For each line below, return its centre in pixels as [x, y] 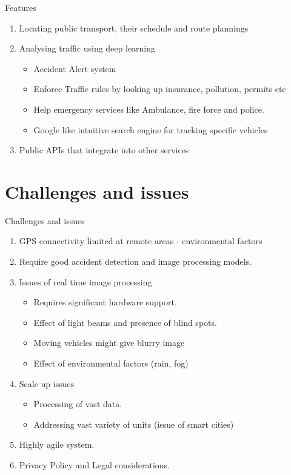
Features [21, 7]
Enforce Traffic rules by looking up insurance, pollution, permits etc [160, 89]
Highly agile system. [57, 444]
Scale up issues [47, 383]
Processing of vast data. [78, 404]
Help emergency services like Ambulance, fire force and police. [149, 109]
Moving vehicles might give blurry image [109, 343]
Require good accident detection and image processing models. [135, 261]
